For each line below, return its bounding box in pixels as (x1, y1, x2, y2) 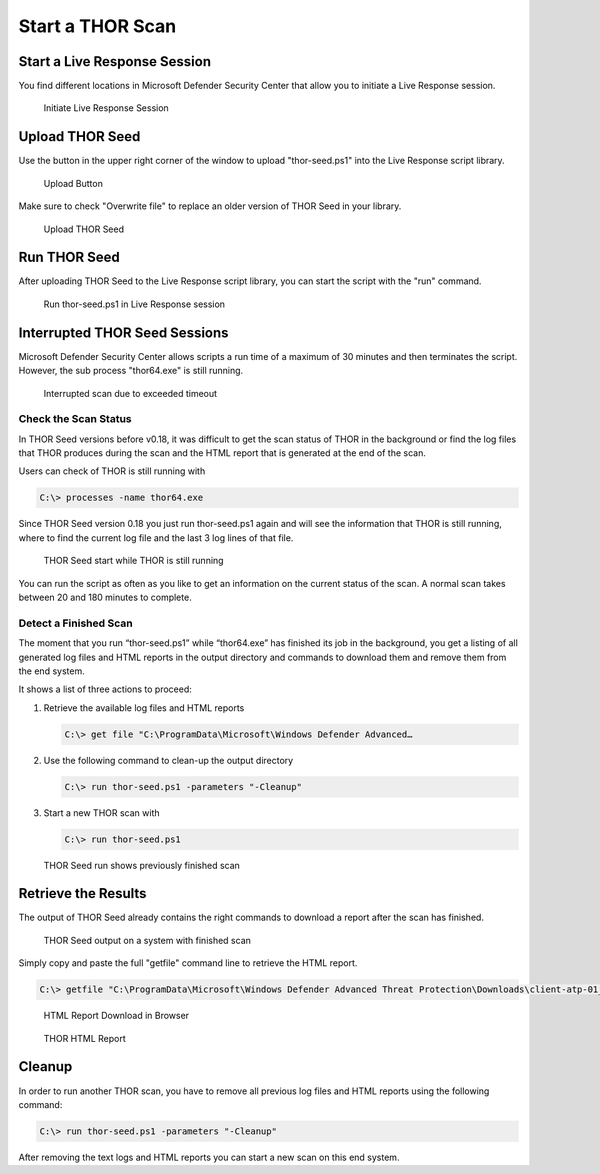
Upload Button (43, 177, 104, 189)
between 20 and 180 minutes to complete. (18, 591, 192, 603)
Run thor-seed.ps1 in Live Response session (43, 298, 225, 310)
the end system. (18, 665, 85, 677)
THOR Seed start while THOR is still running (43, 555, 224, 567)
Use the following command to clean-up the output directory (43, 754, 294, 766)
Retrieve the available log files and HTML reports (43, 701, 245, 714)
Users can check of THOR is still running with (18, 465, 206, 477)
